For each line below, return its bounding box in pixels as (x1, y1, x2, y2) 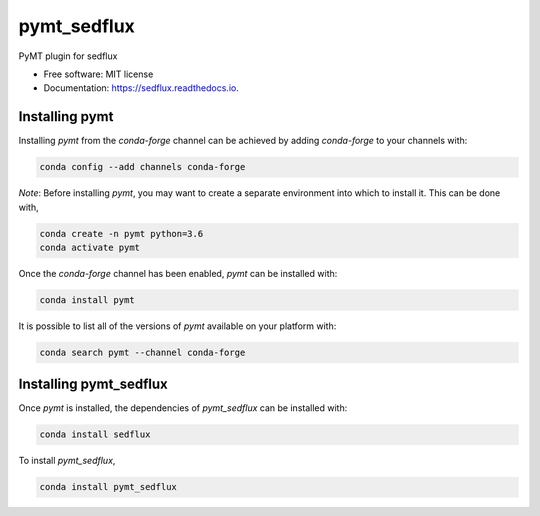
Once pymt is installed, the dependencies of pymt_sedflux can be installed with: (18, 402, 348, 414)
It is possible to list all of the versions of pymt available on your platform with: (18, 320, 337, 332)
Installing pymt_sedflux (18, 376, 169, 393)
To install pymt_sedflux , (18, 455, 116, 467)
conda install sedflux (39, 429, 151, 440)
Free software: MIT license (43, 68, 154, 80)
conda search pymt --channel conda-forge (39, 346, 246, 358)
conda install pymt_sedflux (39, 481, 177, 493)
